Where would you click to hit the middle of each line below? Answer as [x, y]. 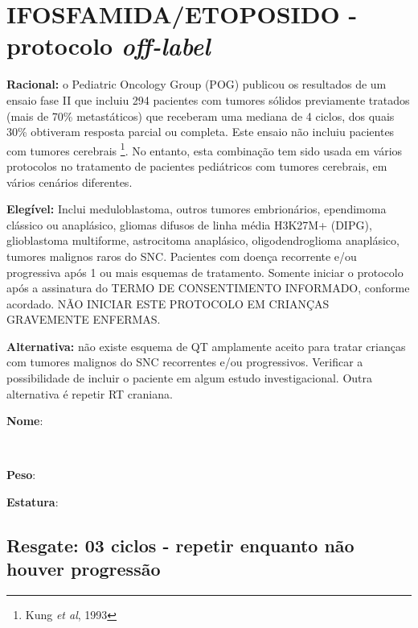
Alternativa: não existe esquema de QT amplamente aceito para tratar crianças [206, 346]
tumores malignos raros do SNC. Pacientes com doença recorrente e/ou [182, 256]
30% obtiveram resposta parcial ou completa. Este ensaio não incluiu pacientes [201, 132]
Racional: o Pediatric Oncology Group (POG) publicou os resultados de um [197, 84]
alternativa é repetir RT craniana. [90, 393]
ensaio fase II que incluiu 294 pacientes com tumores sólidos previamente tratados [208, 99]
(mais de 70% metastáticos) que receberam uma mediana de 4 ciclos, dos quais [201, 116]
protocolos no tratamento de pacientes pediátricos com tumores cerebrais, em [197, 165]
